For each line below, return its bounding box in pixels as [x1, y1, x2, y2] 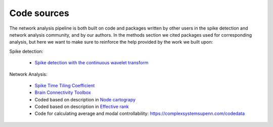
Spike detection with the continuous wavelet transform [34, 60, 149, 66]
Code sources [9, 8, 69, 19]
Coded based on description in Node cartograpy [34, 96, 136, 102]
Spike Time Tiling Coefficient [34, 82, 95, 88]
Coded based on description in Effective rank [34, 103, 129, 110]
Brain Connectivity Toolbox [34, 89, 91, 95]
